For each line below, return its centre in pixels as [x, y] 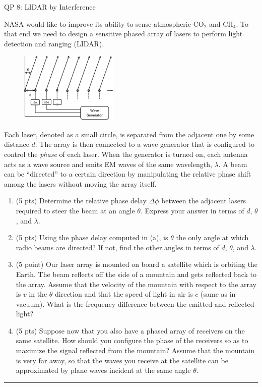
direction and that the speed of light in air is [124, 294]
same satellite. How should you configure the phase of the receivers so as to [132, 340]
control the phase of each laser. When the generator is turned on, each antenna [126, 154]
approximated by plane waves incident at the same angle [103, 370]
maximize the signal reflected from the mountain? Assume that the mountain [135, 350]
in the [38, 294]
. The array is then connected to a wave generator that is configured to [145, 144]
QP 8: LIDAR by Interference [50, 7]
